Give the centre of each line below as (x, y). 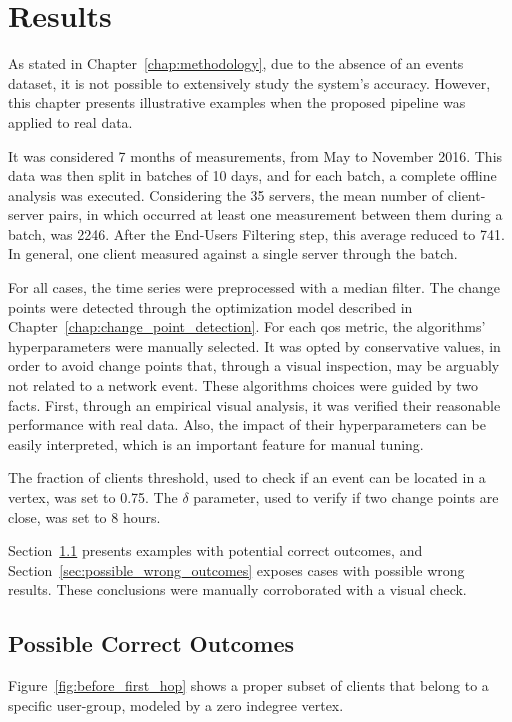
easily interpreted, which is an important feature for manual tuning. (216, 443)
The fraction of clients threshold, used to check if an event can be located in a (247, 477)
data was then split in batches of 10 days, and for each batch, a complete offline (252, 175)
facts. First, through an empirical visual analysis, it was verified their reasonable (254, 404)
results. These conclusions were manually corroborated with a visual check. (237, 589)
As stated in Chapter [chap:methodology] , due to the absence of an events (236, 63)
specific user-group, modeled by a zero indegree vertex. (176, 704)
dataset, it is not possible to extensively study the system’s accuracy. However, (249, 82)
